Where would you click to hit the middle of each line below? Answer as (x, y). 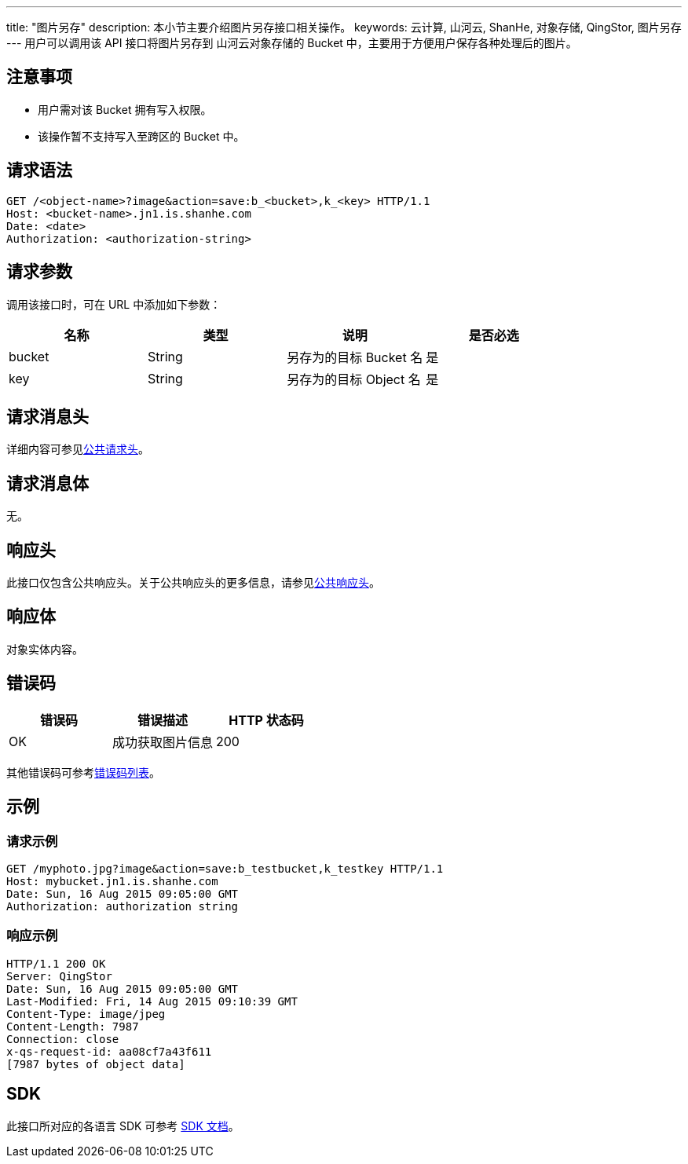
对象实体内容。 (45, 649)
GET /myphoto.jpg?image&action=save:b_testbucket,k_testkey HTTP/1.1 (225, 868)
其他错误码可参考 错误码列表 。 (83, 772)
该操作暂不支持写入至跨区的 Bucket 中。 (141, 136)
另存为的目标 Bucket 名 (355, 357)
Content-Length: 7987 (73, 1026)
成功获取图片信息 (163, 742)
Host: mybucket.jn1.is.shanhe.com (112, 881)
